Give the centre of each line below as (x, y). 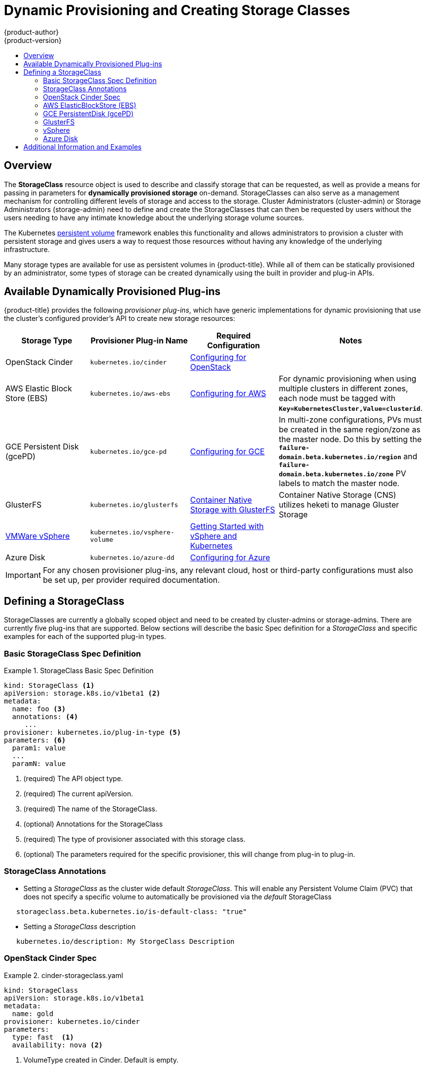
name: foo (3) (39, 709)
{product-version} (33, 40)
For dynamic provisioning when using (348, 379)
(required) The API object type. (73, 779)
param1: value (39, 748)
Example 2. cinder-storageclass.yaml (64, 975)
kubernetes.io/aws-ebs (130, 393)
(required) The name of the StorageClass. (90, 809)
